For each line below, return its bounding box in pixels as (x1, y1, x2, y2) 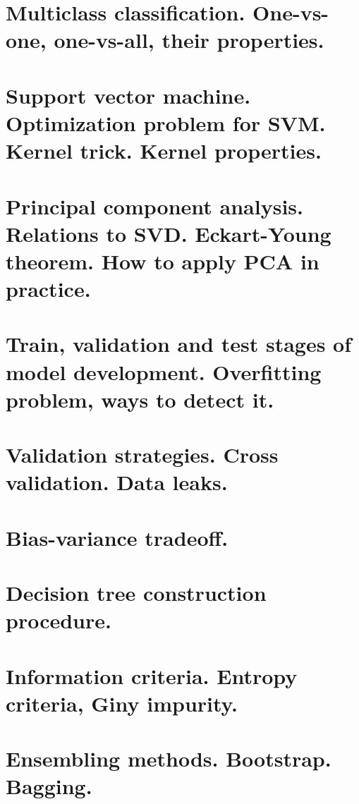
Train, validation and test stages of (6, 329, 352, 358)
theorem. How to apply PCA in (6, 246, 320, 275)
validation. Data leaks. (6, 468, 228, 497)
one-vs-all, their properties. (54, 25, 324, 54)
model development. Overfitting (6, 357, 322, 386)
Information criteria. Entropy (6, 661, 298, 690)
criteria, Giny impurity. (6, 688, 238, 717)
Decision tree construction (6, 578, 267, 607)
